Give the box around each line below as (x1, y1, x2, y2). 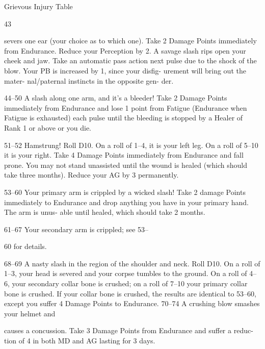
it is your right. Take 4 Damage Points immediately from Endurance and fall (4, 149, 244, 160)
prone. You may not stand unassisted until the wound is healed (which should (4, 159, 247, 170)
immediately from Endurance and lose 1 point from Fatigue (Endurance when (4, 102, 247, 113)
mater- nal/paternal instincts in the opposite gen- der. (4, 75, 174, 86)
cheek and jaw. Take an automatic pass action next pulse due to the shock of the (4, 55, 257, 66)
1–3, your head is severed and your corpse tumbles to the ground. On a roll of (4, 268, 247, 279)
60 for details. (4, 241, 47, 252)
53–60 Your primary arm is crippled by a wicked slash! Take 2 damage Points (4, 186, 246, 197)
